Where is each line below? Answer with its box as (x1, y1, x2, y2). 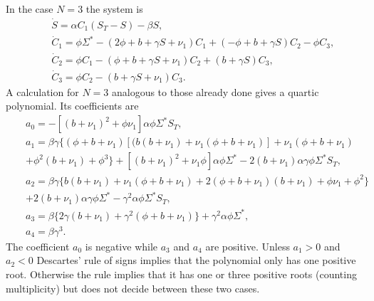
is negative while (85, 238, 158, 253)
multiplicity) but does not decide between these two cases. (6, 280, 260, 295)
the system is (85, 1, 143, 16)
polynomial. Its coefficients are (6, 98, 139, 113)
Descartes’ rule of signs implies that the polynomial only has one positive (36, 253, 356, 268)
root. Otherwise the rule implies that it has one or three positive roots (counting (6, 267, 357, 282)
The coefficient (6, 238, 70, 253)
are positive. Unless (205, 238, 290, 253)
